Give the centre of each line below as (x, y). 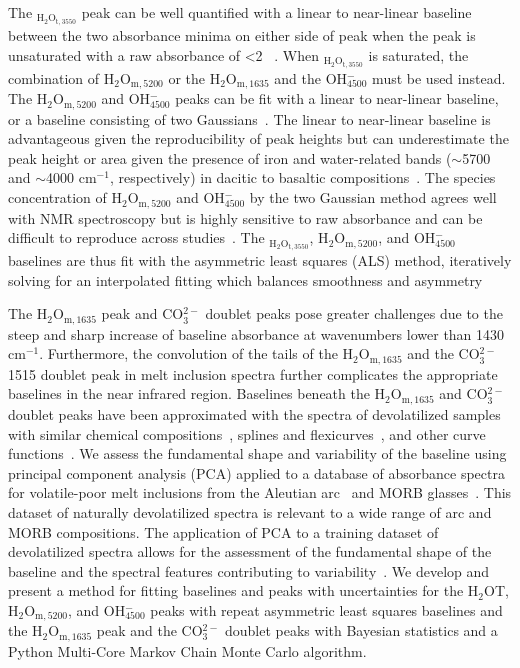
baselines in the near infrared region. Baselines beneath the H (197, 393)
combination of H (61, 77)
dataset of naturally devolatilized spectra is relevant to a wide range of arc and (250, 511)
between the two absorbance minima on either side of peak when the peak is (242, 35)
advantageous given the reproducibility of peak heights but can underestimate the (258, 138)
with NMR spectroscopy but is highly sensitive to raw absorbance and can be (245, 217)
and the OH (311, 77)
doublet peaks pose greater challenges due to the (354, 313)
